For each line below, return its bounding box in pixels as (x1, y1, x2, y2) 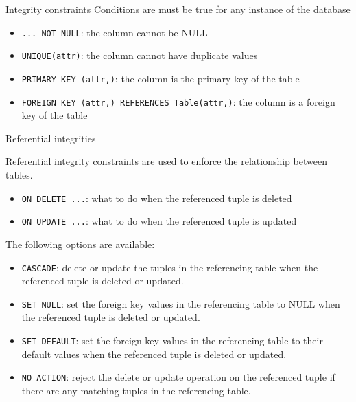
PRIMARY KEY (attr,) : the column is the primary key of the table (21, 71, 300, 85)
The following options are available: (5, 236, 155, 251)
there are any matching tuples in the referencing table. (21, 383, 251, 397)
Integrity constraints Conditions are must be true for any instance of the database (5, 2, 351, 16)
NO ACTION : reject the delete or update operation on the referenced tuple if (21, 370, 335, 384)
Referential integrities (5, 131, 96, 145)
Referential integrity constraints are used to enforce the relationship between (5, 154, 327, 168)
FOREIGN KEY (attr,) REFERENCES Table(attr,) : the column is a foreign (21, 94, 335, 109)
